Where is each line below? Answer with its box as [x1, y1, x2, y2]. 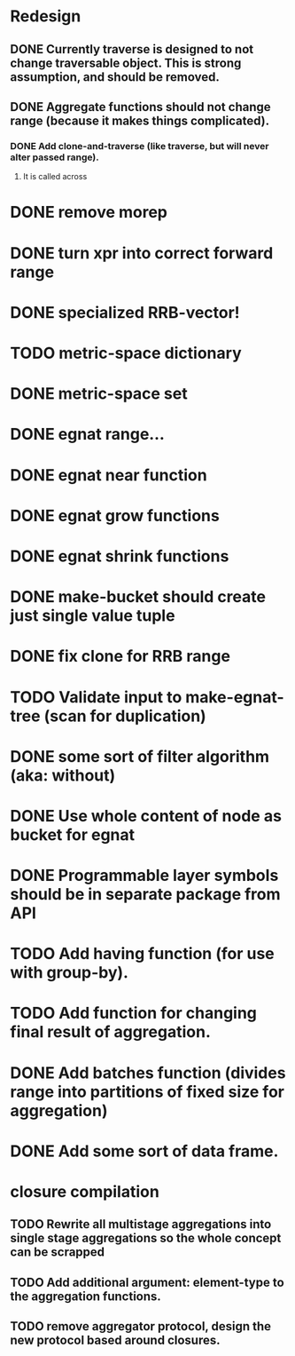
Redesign [10, 6, 82, 27]
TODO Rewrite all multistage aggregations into [10, 1217, 272, 1232]
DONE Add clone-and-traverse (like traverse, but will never [10, 139, 269, 152]
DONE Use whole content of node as [10, 805, 283, 826]
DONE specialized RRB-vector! [10, 302, 240, 322]
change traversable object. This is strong [10, 55, 242, 70]
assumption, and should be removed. [10, 69, 220, 84]
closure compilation [10, 1182, 160, 1202]
